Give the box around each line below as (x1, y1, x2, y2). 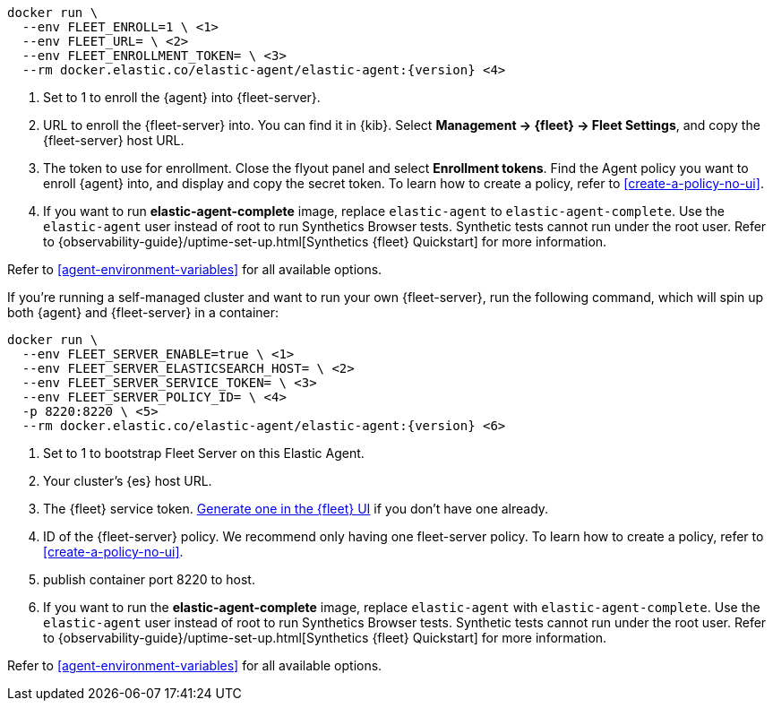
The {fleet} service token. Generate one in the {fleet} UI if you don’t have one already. (43, 501, 549, 516)
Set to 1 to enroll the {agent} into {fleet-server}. (43, 90, 321, 105)
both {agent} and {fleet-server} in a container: (7, 305, 279, 320)
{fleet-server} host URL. (43, 133, 185, 148)
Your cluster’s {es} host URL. (43, 473, 212, 488)
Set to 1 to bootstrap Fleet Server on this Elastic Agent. (43, 445, 365, 461)
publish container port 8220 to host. (43, 572, 255, 587)
